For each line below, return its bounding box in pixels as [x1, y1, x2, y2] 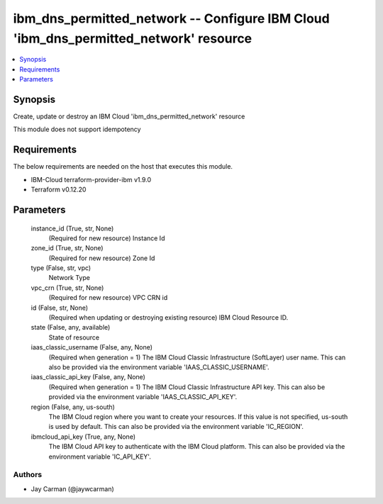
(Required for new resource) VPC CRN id [48, 293, 168, 302]
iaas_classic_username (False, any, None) [30, 343, 152, 352]
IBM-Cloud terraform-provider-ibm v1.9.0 [30, 175, 152, 184]
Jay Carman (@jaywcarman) [30, 484, 115, 493]
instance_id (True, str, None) [30, 224, 114, 233]
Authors [13, 470, 43, 480]
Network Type [48, 274, 90, 282]
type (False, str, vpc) [30, 264, 91, 272]
